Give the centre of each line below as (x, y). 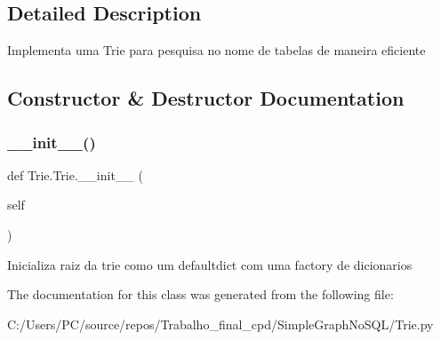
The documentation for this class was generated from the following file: (200, 294)
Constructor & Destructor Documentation (206, 98)
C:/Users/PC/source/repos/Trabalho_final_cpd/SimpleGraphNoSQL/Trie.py (220, 324)
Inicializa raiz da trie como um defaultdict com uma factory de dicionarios (210, 264)
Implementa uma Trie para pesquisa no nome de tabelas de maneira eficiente (216, 50)
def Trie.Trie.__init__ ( (75, 174)
